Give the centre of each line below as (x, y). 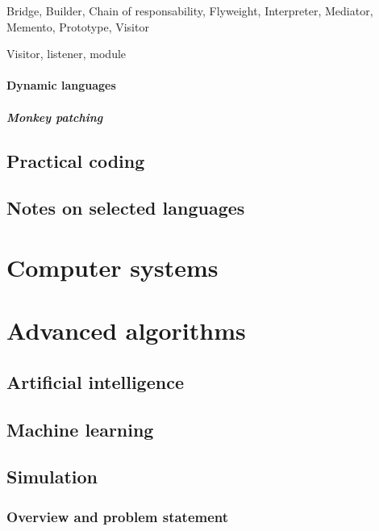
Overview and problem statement (118, 516)
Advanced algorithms (126, 330)
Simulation (52, 477)
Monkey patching (55, 117)
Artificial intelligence (95, 381)
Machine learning (80, 429)
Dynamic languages (61, 85)
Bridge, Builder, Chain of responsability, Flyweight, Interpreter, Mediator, (190, 10)
